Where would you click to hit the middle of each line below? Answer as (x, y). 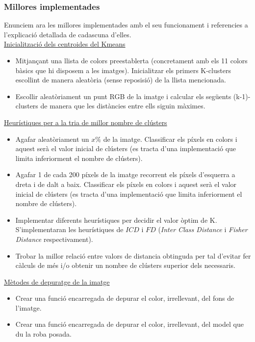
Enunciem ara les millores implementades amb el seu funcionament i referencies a (126, 25)
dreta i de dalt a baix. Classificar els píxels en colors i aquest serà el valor (126, 184)
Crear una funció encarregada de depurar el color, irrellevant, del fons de (125, 298)
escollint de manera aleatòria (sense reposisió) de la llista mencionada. (121, 80)
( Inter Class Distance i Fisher (203, 229)
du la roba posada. (43, 334)
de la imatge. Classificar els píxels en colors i (170, 139)
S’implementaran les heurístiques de (69, 229)
